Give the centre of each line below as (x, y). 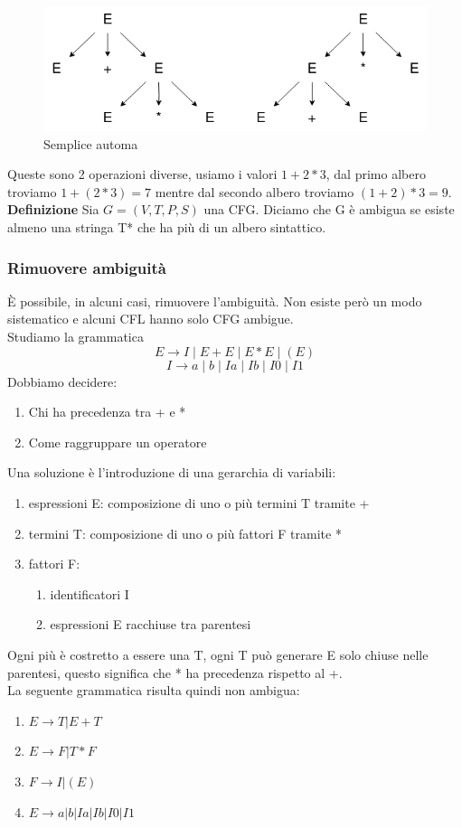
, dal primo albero (376, 174)
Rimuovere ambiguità (87, 267)
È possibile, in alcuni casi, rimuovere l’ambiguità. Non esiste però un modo (215, 301)
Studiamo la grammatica (75, 337)
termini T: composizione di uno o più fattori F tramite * (185, 533)
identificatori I (90, 593)
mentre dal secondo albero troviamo (255, 191)
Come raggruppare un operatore (118, 442)
